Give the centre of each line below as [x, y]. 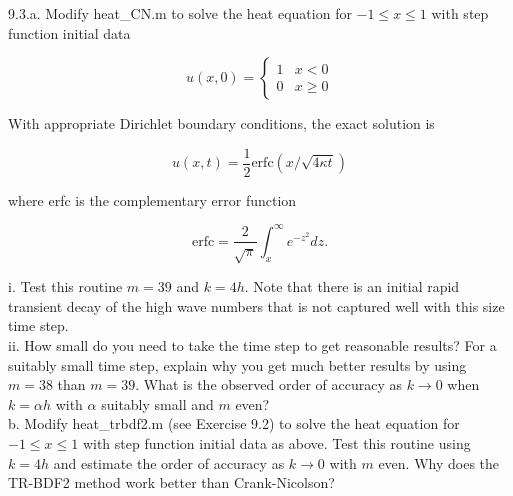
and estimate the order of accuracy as [169, 462]
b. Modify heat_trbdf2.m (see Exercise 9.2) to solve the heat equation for [234, 423]
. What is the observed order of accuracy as [269, 384]
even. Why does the [439, 462]
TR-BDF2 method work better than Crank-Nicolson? [171, 482]
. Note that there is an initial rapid [352, 286]
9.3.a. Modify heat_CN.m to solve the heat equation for [180, 13]
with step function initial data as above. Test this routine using [276, 443]
